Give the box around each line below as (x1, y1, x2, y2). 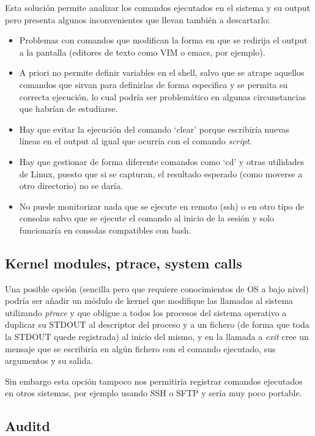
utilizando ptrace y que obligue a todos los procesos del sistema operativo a (5, 306, 287, 319)
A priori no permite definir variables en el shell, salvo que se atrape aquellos (19, 66, 305, 79)
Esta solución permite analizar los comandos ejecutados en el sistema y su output (5, 1, 311, 13)
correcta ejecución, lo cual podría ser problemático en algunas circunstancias (19, 90, 306, 103)
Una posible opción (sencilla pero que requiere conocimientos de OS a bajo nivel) (5, 282, 309, 295)
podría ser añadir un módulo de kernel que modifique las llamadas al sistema (5, 294, 294, 307)
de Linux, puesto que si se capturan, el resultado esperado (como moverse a (19, 167, 303, 180)
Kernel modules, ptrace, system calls (5, 253, 242, 272)
